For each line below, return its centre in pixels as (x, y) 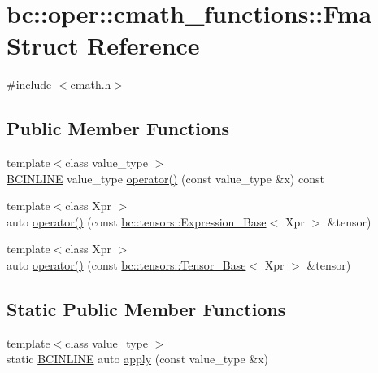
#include (29, 84)
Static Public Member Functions (146, 309)
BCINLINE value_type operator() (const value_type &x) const (165, 178)
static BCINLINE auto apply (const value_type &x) (137, 359)
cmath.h (91, 84)
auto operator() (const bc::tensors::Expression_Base (137, 221)
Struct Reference (103, 45)
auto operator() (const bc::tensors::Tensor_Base (126, 265)
